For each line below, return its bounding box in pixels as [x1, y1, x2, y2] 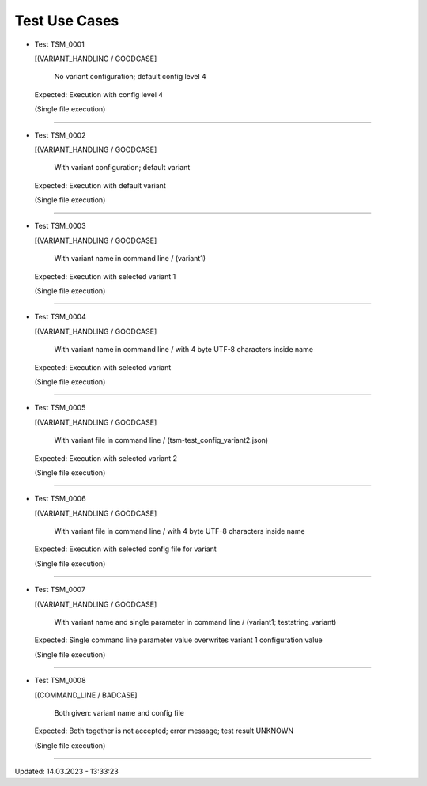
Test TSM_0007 [34, 585, 86, 595]
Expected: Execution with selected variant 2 [34, 453, 178, 463]
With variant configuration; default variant [54, 163, 191, 172]
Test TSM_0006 [34, 494, 86, 504]
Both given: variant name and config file [54, 709, 185, 717]
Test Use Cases [14, 12, 119, 29]
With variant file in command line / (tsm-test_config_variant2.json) [54, 436, 269, 445]
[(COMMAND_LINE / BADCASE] [34, 690, 138, 700]
